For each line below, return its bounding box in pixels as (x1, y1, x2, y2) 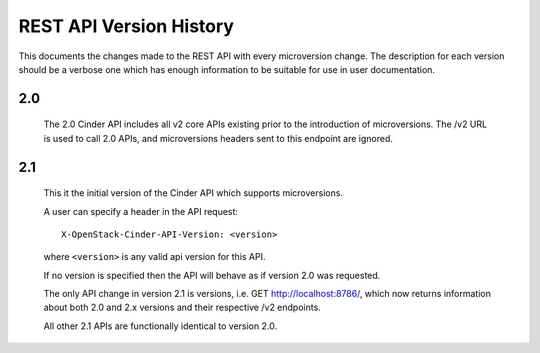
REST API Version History (18, 15, 235, 37)
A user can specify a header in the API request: (43, 205, 239, 217)
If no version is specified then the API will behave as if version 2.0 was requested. (43, 269, 381, 281)
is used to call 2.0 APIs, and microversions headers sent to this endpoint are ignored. (43, 132, 394, 144)
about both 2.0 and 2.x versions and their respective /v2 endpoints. (43, 301, 322, 314)
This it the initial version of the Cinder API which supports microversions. (43, 187, 344, 199)
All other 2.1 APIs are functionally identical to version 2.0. (43, 320, 278, 332)
